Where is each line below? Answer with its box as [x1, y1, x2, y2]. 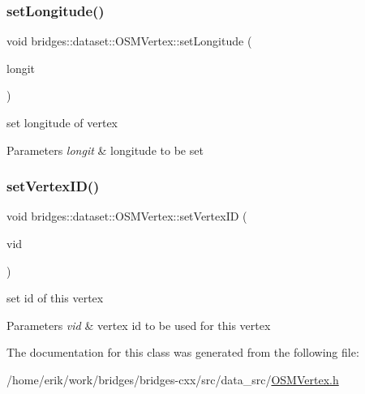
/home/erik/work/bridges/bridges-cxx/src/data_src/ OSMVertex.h [6, 370, 339, 388]
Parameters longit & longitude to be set [6, 141, 204, 158]
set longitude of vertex [6, 114, 118, 131]
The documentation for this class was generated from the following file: [6, 344, 359, 361]
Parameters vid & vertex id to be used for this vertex [6, 316, 271, 333]
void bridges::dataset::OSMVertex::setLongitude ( [6, 32, 252, 49]
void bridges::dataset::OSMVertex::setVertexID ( [6, 208, 247, 225]
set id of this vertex [6, 289, 104, 306]
